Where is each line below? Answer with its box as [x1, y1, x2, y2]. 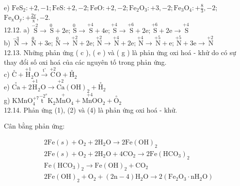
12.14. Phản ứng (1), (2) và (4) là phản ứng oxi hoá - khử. [4, 104, 177, 114]
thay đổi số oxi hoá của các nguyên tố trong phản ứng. [4, 57, 167, 67]
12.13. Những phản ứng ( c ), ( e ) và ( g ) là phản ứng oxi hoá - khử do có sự [4, 47, 236, 57]
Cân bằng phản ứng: [4, 121, 65, 131]
